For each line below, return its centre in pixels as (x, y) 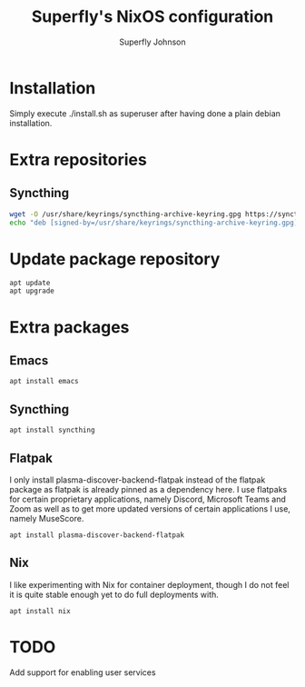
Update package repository (115, 259)
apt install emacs (44, 382)
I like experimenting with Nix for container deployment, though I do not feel (149, 584)
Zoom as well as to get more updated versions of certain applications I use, (150, 509)
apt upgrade (32, 291)
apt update (30, 284)
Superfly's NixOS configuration (152, 17)
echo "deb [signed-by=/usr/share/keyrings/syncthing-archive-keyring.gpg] (154, 223)
